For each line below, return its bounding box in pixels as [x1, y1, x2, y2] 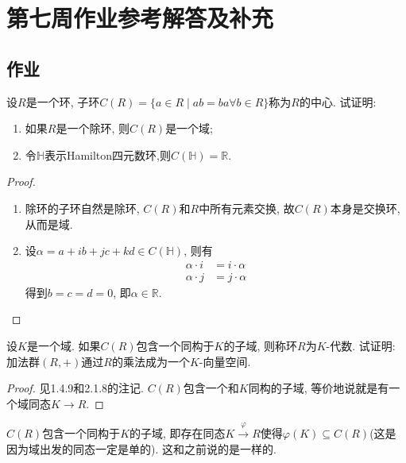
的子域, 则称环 [223, 337, 298, 353]
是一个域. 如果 [26, 337, 101, 353]
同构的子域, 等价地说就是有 [248, 380, 389, 396]
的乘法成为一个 [111, 353, 190, 369]
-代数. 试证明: [326, 337, 396, 353]
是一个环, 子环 [25, 93, 100, 110]
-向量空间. [199, 353, 251, 369]
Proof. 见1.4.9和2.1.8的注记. [6, 380, 145, 396]
